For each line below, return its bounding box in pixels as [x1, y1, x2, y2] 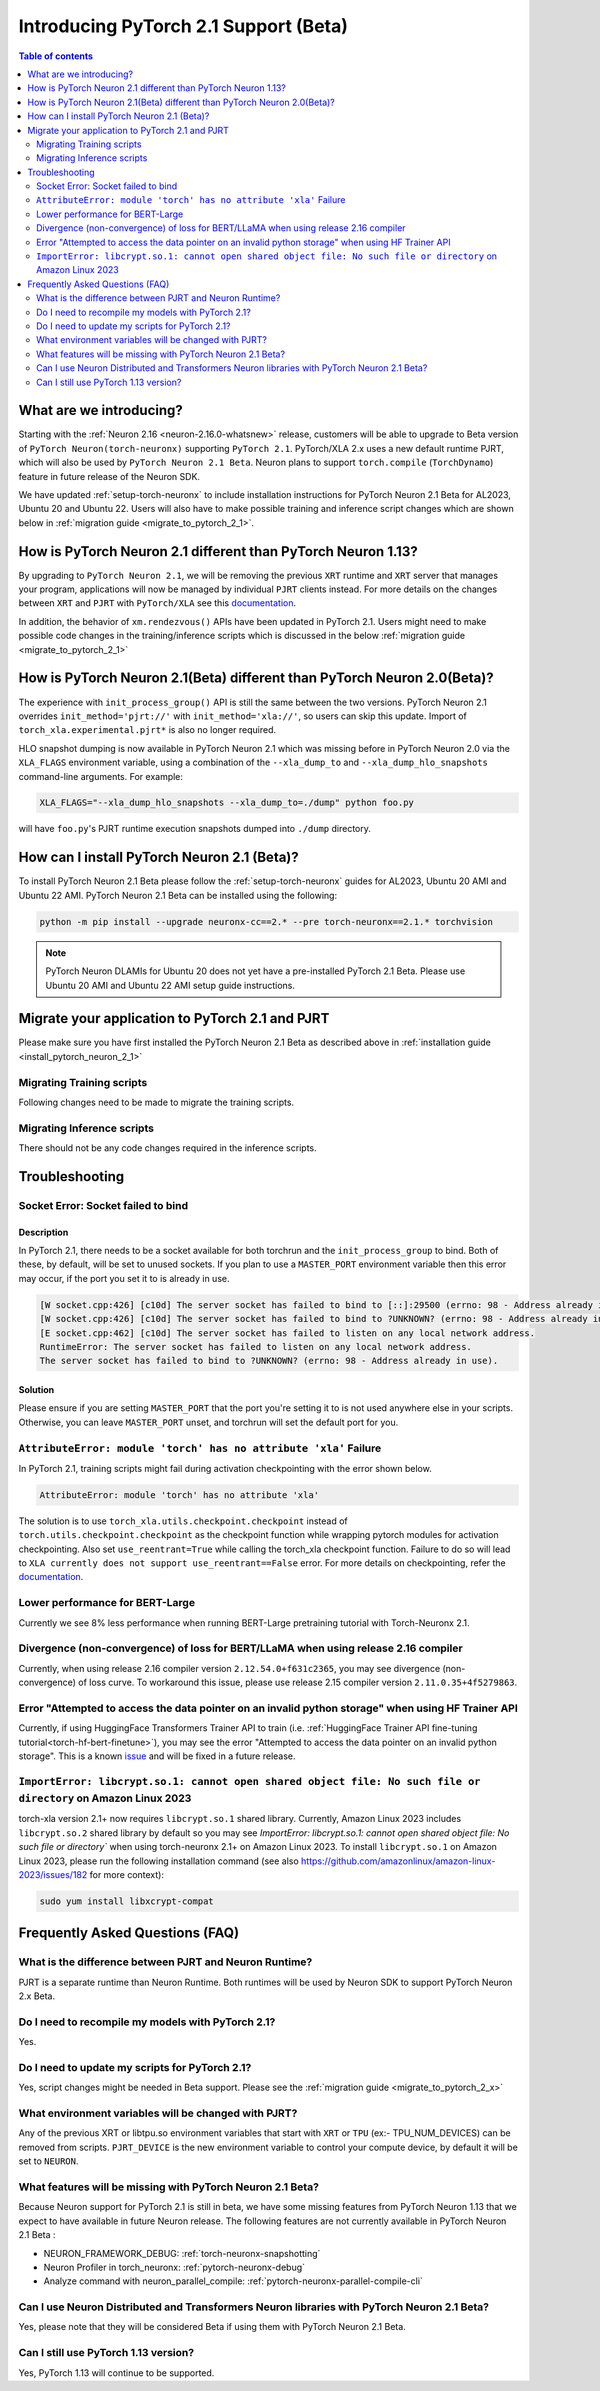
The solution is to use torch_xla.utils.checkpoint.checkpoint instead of [18, 1515, 349, 1527]
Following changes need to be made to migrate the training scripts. [18, 1096, 295, 1108]
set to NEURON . [18, 2155, 79, 2167]
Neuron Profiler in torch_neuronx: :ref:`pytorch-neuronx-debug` [43, 2261, 305, 2273]
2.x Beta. [18, 1990, 56, 2002]
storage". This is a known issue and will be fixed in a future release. [18, 1750, 296, 1762]
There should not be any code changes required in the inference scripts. [18, 1142, 317, 1154]
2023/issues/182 [18, 1868, 88, 1880]
